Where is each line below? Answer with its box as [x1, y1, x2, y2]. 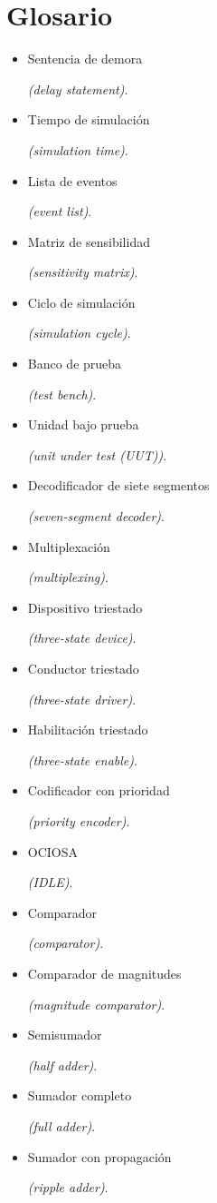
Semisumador [27, 1025, 102, 1044]
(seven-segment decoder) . [27, 507, 165, 526]
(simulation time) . [27, 140, 128, 159]
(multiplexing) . [27, 567, 108, 587]
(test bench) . [27, 384, 97, 403]
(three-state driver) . [27, 689, 137, 708]
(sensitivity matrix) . [27, 262, 138, 281]
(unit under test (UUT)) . [27, 445, 167, 464]
